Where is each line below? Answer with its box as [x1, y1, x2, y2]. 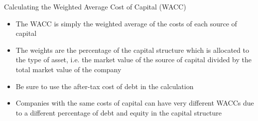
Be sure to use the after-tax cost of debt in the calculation [15, 81, 194, 91]
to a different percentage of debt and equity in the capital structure [15, 107, 222, 118]
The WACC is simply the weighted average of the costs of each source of [15, 18, 237, 28]
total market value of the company [15, 64, 122, 74]
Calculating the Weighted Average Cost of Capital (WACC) [4, 1, 186, 11]
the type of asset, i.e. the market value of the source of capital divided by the [15, 54, 252, 65]
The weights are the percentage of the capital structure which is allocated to [15, 44, 249, 55]
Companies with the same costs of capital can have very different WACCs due [15, 98, 254, 108]
